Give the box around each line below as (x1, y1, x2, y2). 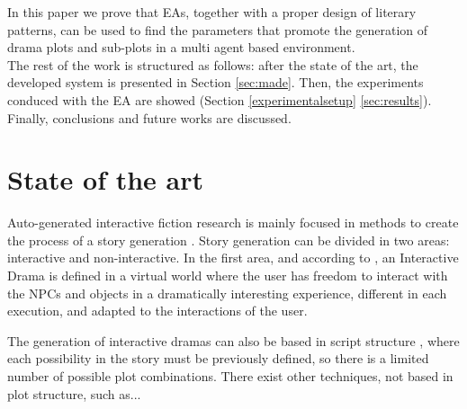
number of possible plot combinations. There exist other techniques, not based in (7, 367, 454, 386)
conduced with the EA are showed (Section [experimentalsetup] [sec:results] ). (7, 90, 432, 109)
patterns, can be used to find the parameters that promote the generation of (7, 20, 428, 39)
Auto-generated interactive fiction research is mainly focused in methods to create (7, 213, 459, 232)
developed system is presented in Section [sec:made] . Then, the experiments (7, 73, 424, 92)
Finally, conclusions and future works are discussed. (7, 108, 292, 127)
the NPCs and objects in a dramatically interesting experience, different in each (7, 283, 447, 302)
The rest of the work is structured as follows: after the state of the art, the (7, 55, 418, 74)
